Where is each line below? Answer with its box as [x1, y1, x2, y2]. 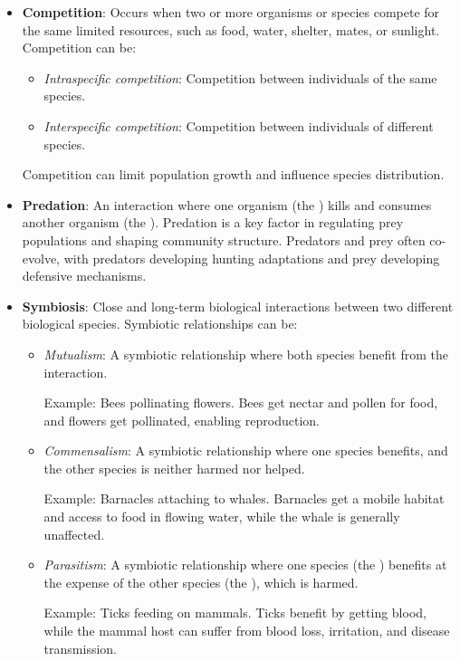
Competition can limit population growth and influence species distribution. [22, 165, 445, 184]
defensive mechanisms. [22, 266, 147, 285]
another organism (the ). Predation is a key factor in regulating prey [22, 213, 404, 232]
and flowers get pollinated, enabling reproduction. [43, 410, 320, 429]
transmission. [43, 638, 117, 657]
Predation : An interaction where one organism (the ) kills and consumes [22, 195, 432, 214]
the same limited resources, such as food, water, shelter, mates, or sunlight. [22, 20, 440, 39]
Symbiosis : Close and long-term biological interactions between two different [22, 296, 454, 315]
